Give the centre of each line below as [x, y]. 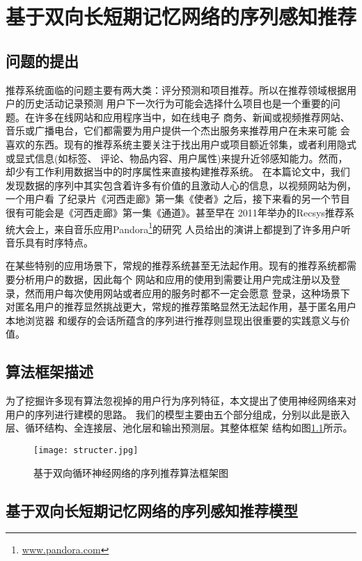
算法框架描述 [49, 371]
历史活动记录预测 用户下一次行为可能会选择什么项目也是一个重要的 [178, 103]
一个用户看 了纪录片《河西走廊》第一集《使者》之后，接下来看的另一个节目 [178, 199]
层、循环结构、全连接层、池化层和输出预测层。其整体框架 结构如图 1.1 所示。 [179, 428]
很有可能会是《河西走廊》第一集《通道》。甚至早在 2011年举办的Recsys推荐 [175, 212]
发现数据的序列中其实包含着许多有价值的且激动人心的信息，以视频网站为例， [181, 185]
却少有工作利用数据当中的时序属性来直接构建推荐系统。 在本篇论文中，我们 [178, 172]
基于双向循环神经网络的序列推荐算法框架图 [131, 472]
